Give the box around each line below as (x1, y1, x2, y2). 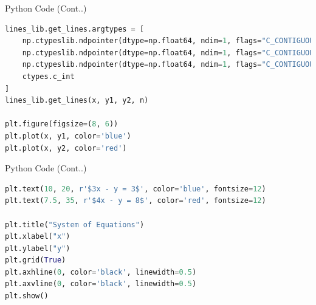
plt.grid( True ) (5, 256, 66, 265)
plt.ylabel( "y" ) (5, 244, 70, 253)
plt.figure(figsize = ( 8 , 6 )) (5, 120, 118, 129)
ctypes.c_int (22, 72, 75, 81)
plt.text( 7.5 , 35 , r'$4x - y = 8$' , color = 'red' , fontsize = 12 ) (5, 196, 266, 205)
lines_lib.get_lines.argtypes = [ (5, 24, 145, 33)
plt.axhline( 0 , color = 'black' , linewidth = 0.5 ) (5, 267, 197, 276)
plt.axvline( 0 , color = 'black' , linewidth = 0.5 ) (5, 279, 197, 289)
